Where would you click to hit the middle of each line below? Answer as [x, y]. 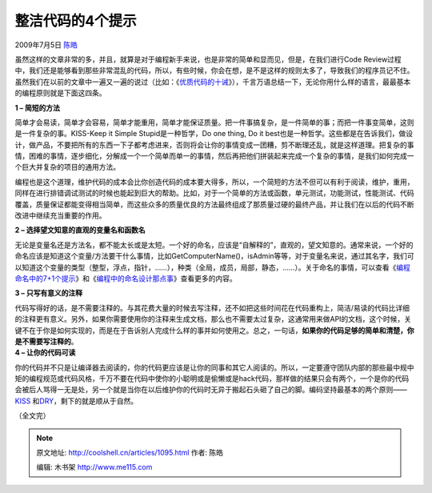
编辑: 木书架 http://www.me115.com [94, 467]
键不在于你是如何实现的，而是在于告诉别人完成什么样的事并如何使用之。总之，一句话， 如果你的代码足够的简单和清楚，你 [214, 330]
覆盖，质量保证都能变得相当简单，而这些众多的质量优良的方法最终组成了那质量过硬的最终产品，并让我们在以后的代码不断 [214, 204]
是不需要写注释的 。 [46, 341]
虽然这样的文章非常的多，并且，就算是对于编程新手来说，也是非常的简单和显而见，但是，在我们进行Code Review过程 [208, 59]
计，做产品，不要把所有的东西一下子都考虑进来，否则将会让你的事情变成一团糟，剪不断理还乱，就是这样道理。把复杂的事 [214, 145]
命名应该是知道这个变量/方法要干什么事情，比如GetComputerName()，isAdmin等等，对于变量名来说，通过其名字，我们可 [215, 256]
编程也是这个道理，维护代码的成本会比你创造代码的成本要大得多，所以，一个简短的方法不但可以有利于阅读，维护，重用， [214, 182]
